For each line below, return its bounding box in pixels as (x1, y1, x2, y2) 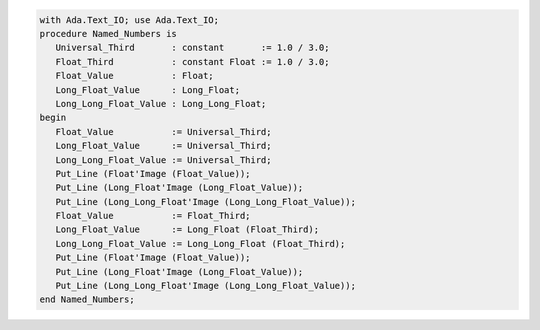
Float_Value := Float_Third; (55, 210, 251, 222)
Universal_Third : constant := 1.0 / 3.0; (55, 42, 330, 54)
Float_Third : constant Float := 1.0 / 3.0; (55, 56, 330, 67)
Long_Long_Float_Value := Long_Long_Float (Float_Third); (55, 238, 346, 249)
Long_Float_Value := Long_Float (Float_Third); (55, 224, 320, 235)
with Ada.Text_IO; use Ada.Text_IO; (39, 14, 220, 25)
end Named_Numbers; (39, 294, 135, 305)
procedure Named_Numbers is (39, 28, 177, 39)
